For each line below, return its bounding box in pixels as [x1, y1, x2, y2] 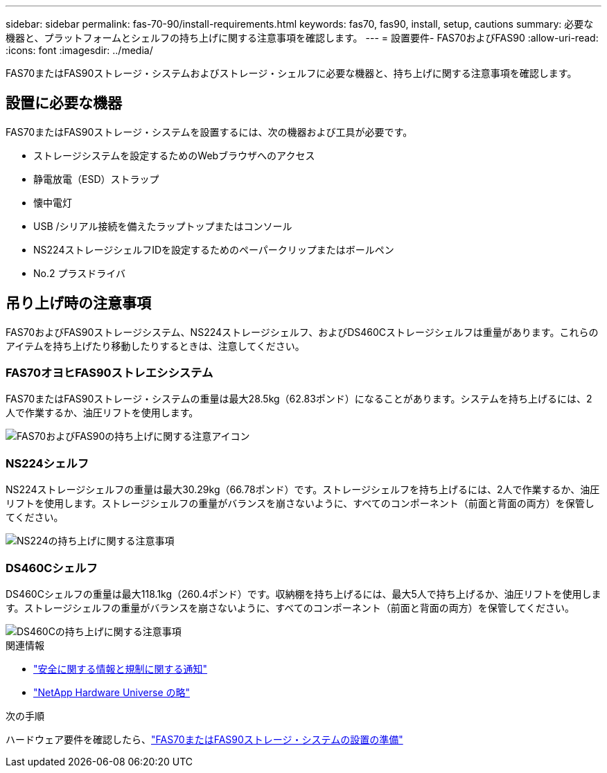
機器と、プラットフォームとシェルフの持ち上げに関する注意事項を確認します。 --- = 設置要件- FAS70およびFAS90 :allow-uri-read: [6, 32, 599, 44]
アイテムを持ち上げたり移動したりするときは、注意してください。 [6, 339, 305, 352]
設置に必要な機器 [6, 94, 122, 112]
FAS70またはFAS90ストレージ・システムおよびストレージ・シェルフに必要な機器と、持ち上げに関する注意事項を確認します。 [6, 67, 577, 79]
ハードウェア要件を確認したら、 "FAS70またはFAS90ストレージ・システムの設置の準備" [6, 733, 403, 745]
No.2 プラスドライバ [33, 267, 125, 279]
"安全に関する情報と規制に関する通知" [33, 662, 208, 675]
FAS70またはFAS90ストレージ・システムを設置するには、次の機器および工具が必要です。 [6, 125, 413, 138]
